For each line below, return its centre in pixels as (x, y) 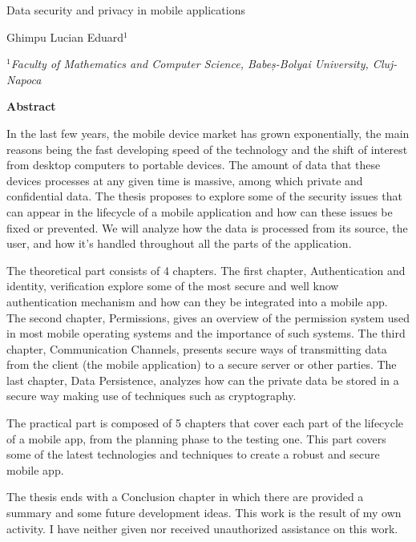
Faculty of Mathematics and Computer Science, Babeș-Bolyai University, (190, 64)
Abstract (31, 106)
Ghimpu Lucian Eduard (65, 36)
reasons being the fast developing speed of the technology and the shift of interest (207, 149)
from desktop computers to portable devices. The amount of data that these (194, 165)
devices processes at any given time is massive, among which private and (185, 180)
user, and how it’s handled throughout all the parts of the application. (179, 243)
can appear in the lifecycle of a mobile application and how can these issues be (200, 211)
